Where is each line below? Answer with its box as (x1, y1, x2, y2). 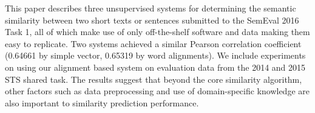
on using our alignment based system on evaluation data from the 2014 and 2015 (5, 60, 306, 73)
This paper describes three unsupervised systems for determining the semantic (5, 2, 296, 14)
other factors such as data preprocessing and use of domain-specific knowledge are (5, 85, 310, 97)
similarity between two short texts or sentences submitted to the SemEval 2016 (5, 13, 299, 26)
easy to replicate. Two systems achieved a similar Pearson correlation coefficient (5, 37, 302, 50)
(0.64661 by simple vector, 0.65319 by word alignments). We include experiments (5, 49, 306, 62)
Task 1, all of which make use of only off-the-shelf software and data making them (5, 25, 310, 38)
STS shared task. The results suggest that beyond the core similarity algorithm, (5, 73, 302, 85)
